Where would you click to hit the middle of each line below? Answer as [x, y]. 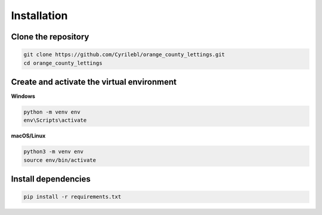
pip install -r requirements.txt [72, 197]
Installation [39, 16]
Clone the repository [50, 37]
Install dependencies [51, 179]
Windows [23, 96]
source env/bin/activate [60, 160]
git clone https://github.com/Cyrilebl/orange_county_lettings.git [124, 55]
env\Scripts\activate [55, 120]
